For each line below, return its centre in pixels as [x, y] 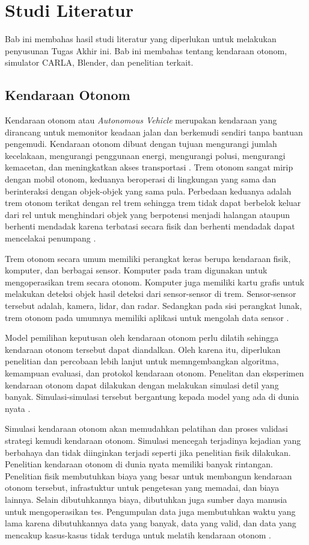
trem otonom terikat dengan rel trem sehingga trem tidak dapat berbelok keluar [153, 203]
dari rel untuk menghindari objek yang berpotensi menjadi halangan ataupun [148, 214]
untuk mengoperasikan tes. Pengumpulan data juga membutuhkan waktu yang [150, 511]
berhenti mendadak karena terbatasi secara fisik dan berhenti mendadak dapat [150, 226]
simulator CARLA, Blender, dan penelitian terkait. [99, 62]
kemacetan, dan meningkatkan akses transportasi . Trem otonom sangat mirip [149, 167]
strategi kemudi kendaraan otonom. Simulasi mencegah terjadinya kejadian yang [153, 440]
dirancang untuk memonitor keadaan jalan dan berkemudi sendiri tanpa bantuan [154, 132]
